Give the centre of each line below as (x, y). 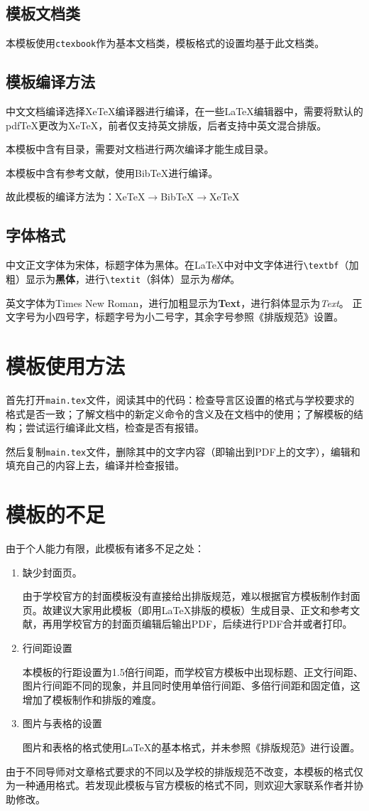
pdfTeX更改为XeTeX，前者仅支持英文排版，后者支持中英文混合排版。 (166, 125)
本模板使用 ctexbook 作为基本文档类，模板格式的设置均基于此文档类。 (165, 43)
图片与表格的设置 (62, 723)
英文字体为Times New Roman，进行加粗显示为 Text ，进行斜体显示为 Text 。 (177, 302)
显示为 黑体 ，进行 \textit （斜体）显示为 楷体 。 (133, 278)
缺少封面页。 (52, 572)
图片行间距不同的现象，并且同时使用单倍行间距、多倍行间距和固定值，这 (191, 686)
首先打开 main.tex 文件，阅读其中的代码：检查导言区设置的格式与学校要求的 (180, 399)
